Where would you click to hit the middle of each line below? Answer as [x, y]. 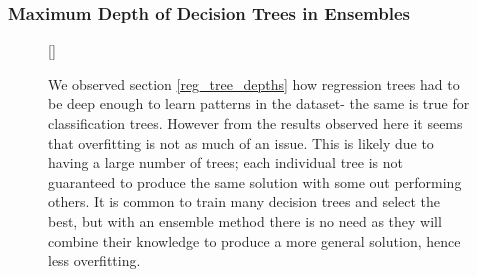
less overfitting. [94, 260]
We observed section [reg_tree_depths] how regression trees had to [254, 83]
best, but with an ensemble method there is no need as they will [245, 220]
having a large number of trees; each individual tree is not [225, 162]
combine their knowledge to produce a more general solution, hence [254, 240]
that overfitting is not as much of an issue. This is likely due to [241, 142]
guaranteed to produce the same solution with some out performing [255, 181]
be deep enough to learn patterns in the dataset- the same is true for [259, 103]
